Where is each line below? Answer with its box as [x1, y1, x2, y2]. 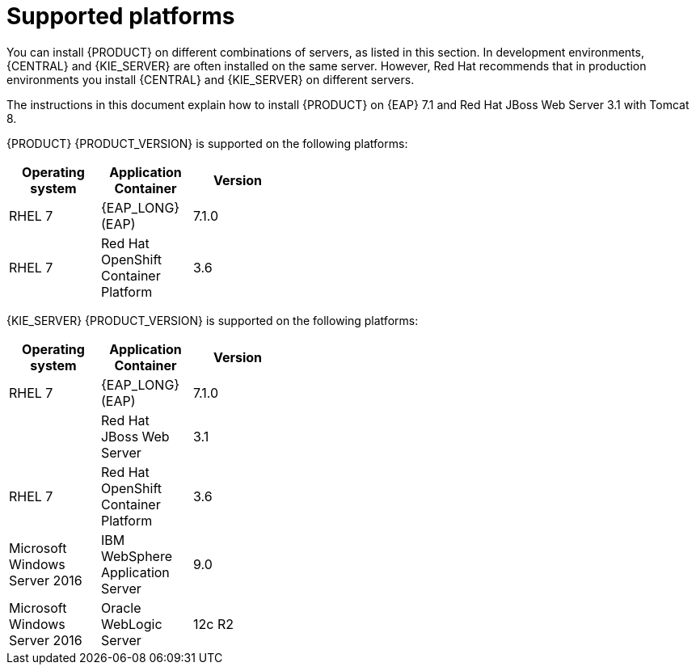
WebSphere [100, 547, 172, 564]
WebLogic [100, 615, 162, 632]
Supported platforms [6, 2, 235, 30]
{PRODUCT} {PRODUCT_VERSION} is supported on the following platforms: [6, 136, 408, 150]
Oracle [100, 599, 141, 616]
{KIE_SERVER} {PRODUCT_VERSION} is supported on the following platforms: [6, 313, 419, 327]
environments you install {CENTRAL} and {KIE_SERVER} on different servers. [6, 72, 415, 87]
